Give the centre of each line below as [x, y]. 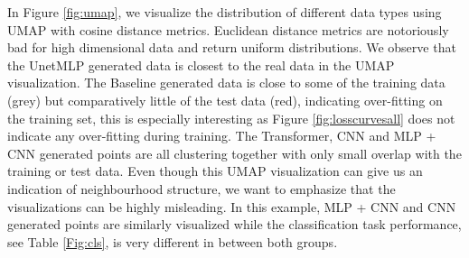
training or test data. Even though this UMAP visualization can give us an [215, 171]
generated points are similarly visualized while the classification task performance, [234, 224]
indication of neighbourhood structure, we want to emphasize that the [202, 188]
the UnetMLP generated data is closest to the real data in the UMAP [201, 64]
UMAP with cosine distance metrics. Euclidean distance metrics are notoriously [228, 29]
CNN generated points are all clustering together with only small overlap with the [234, 153]
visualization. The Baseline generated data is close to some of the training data [226, 83]
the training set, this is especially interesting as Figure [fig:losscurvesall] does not [231, 118]
